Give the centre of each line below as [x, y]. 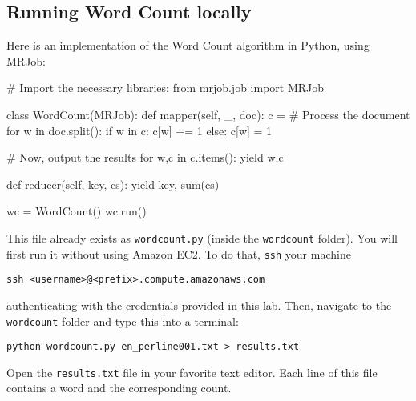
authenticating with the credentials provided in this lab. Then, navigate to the [199, 305]
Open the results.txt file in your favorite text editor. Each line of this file [192, 372]
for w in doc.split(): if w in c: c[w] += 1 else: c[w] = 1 [139, 130]
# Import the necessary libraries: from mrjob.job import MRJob [166, 88]
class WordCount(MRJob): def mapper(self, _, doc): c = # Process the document [208, 114]
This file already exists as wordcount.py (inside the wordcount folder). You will [202, 237]
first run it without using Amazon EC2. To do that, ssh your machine [179, 253]
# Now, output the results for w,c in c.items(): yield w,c [145, 157]
